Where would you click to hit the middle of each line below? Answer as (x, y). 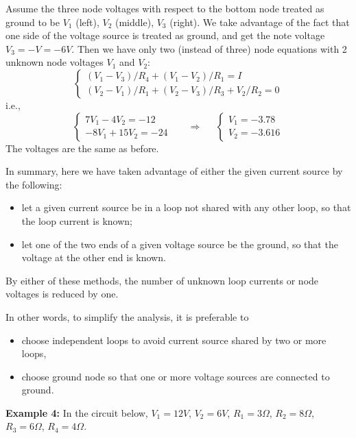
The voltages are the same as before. (82, 148)
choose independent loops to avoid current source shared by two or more (174, 340)
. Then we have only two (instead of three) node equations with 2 (209, 48)
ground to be (33, 22)
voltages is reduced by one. (62, 294)
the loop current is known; (77, 220)
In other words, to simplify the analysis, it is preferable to (127, 316)
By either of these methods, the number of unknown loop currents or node (162, 280)
